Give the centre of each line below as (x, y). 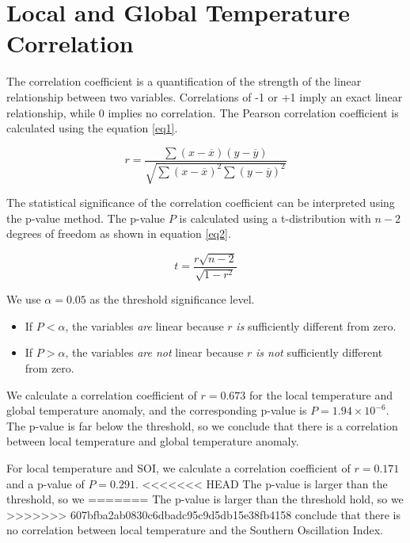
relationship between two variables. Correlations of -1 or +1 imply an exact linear (205, 96)
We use (24, 299)
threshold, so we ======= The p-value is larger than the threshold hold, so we (205, 499)
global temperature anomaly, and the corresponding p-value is (157, 410)
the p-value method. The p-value (86, 218)
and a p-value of (46, 483)
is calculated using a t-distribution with (275, 218)
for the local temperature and (321, 394)
